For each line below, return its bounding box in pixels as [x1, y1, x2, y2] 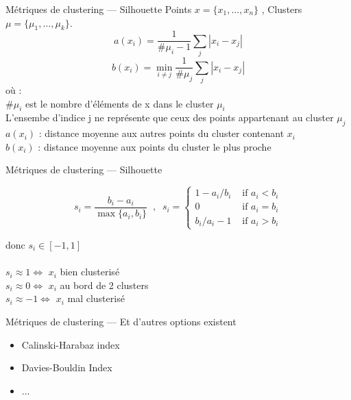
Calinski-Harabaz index [21, 337, 120, 351]
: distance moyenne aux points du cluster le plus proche [38, 139, 271, 153]
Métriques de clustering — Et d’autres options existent [5, 314, 237, 328]
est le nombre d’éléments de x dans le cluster [25, 96, 214, 110]
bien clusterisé [60, 264, 120, 279]
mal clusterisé [67, 291, 125, 305]
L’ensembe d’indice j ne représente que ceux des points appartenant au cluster [5, 110, 334, 125]
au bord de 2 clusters [60, 277, 149, 292]
